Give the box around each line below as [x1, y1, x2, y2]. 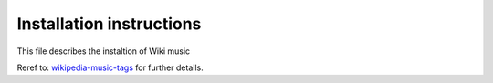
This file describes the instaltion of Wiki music [16, 46, 191, 57]
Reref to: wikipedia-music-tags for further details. [16, 62, 205, 73]
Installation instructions [16, 14, 202, 34]
